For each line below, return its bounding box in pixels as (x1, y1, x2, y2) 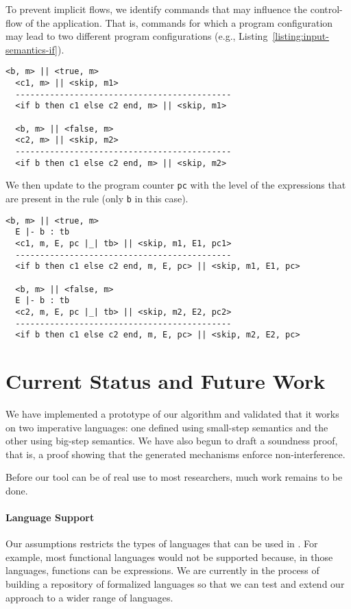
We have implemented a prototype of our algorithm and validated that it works (5, 406, 339, 420)
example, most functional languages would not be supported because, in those (5, 549, 333, 564)
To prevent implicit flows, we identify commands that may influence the (5, 2, 308, 16)
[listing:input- (272, 29, 329, 43)
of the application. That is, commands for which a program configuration (25, 15, 333, 29)
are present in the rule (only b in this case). (5, 191, 189, 205)
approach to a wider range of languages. (5, 590, 173, 604)
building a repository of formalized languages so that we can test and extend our (5, 577, 345, 591)
